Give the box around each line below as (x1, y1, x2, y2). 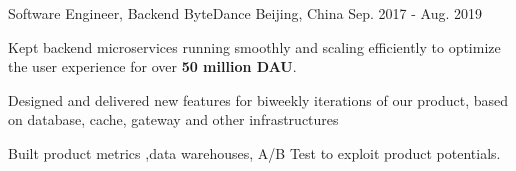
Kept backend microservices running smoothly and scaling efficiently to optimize (8, 36, 501, 57)
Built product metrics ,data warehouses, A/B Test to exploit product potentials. (8, 142, 501, 163)
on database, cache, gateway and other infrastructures (8, 109, 339, 130)
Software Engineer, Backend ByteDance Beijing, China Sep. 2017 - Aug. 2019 (8, 3, 482, 23)
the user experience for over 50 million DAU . (8, 56, 297, 77)
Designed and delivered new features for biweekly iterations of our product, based (8, 89, 509, 110)
